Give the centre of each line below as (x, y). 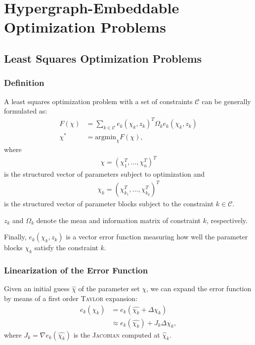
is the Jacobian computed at (117, 334)
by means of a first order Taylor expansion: (71, 298)
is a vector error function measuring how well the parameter (157, 237)
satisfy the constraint (66, 248)
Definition (24, 83)
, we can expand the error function (199, 288)
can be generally (226, 101)
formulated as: (26, 111)
